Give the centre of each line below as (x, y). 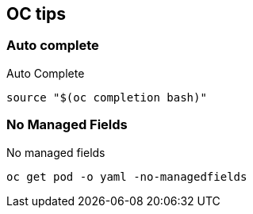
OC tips (36, 14)
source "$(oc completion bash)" (107, 97)
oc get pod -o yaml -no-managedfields (127, 176)
